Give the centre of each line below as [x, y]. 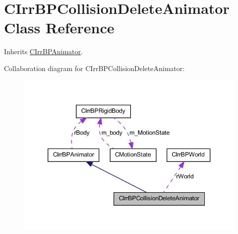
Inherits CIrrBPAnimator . [43, 51]
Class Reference [59, 28]
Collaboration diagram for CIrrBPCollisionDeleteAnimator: [94, 68]
